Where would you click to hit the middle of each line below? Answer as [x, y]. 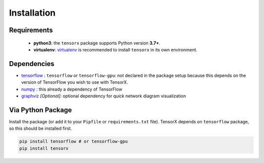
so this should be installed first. [41, 128]
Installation [32, 13]
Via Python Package [40, 110]
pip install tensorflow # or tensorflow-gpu [74, 141]
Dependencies [32, 64]
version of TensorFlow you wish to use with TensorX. [75, 82]
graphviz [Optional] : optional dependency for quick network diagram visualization [104, 96]
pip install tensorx [44, 148]
